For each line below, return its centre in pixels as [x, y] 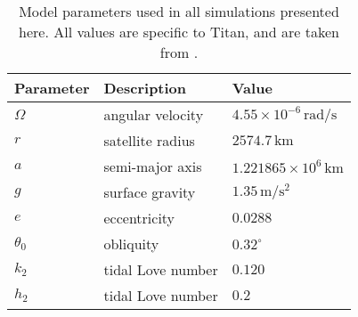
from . [179, 52]
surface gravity [150, 192]
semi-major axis [153, 166]
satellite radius [149, 140]
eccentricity [139, 218]
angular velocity [154, 114]
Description [145, 88]
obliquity [131, 244]
